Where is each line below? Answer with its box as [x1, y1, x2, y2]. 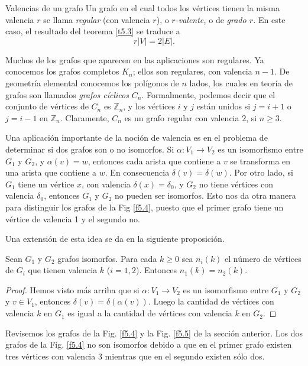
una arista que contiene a [5, 166, 97, 179]
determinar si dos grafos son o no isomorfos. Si [5, 142, 174, 155]
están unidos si [196, 100, 251, 112]
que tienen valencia [28, 264, 98, 276]
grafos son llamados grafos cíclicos [5, 88, 129, 101]
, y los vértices [123, 100, 175, 112]
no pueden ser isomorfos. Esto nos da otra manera [114, 189, 296, 202]
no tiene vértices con [199, 177, 274, 190]
